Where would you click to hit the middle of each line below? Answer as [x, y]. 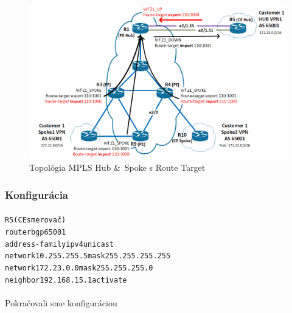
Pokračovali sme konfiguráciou [61, 302]
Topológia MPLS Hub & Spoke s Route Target [117, 167]
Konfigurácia [37, 194]
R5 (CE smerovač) [36, 220]
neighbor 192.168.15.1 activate [66, 280]
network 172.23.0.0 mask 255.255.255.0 [79, 268]
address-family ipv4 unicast [59, 244]
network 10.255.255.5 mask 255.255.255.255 [88, 256]
